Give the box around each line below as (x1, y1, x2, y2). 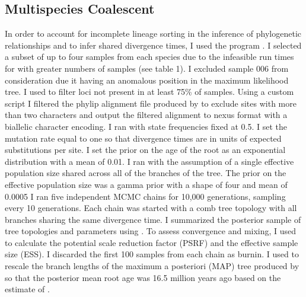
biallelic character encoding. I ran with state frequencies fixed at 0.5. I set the (5, 120, 287, 132)
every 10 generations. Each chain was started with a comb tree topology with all (5, 202, 297, 214)
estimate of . (5, 283, 50, 295)
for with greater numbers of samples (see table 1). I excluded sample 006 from (5, 62, 289, 74)
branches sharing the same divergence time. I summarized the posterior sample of (5, 213, 301, 225)
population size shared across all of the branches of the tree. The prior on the (5, 167, 286, 179)
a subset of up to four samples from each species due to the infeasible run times (5, 50, 294, 63)
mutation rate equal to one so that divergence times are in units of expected (5, 132, 282, 144)
